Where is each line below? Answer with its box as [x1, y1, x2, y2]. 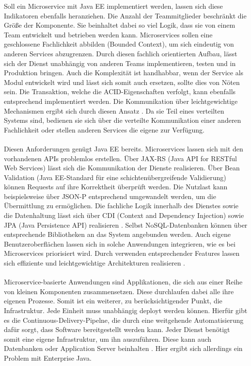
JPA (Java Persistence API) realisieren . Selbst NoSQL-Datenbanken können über [4, 219, 248, 230]
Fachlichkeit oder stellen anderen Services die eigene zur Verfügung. [4, 124, 204, 134]
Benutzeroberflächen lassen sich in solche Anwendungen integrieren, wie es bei [4, 238, 235, 249]
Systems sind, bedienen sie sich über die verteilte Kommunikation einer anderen [4, 115, 241, 125]
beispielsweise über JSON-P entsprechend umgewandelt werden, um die [4, 191, 216, 201]
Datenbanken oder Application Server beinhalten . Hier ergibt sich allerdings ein [4, 343, 243, 353]
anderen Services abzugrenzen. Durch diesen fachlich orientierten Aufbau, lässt [4, 48, 237, 58]
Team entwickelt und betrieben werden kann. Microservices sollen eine [4, 29, 213, 39]
